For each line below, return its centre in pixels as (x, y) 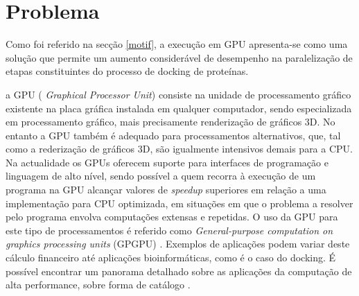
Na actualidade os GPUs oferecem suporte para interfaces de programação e (167, 162)
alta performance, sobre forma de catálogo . (98, 285)
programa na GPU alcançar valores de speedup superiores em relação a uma (166, 190)
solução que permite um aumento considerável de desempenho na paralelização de (179, 57)
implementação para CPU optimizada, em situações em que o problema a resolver (179, 203)
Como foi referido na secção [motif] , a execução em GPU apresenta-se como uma (177, 44)
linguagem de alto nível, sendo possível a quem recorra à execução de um (161, 176)
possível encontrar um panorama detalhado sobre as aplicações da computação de (179, 271)
